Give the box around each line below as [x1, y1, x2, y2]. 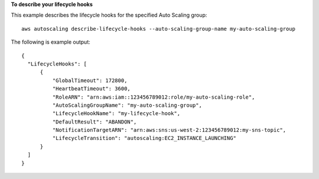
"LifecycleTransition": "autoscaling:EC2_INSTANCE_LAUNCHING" [52, 135, 236, 142]
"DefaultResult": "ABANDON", [52, 118, 137, 125]
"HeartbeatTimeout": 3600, [52, 86, 131, 92]
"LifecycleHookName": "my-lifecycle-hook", [52, 110, 180, 117]
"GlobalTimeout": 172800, [52, 77, 128, 84]
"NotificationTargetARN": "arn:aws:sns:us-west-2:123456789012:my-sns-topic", [52, 127, 287, 134]
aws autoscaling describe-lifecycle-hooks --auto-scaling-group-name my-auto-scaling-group [21, 25, 295, 32]
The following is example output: [11, 38, 91, 45]
